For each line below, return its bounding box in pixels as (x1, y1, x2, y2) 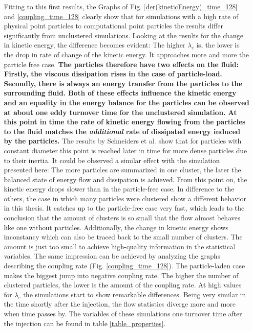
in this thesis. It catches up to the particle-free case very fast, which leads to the (4, 203, 245, 213)
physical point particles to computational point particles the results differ (4, 21, 223, 31)
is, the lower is (196, 40, 240, 50)
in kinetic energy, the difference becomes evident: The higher (4, 40, 186, 50)
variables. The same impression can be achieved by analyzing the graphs (4, 251, 221, 261)
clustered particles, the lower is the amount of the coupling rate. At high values (4, 280, 242, 290)
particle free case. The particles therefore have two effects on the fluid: (4, 59, 239, 69)
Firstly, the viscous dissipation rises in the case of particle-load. (4, 69, 222, 79)
